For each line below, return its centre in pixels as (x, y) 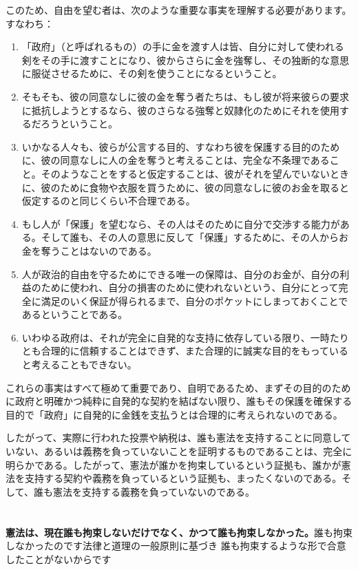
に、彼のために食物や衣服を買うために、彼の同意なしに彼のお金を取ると (185, 187)
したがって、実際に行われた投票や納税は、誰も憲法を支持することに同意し (173, 437)
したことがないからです (59, 559)
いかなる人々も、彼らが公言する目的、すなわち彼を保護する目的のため (181, 146)
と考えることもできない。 (79, 365)
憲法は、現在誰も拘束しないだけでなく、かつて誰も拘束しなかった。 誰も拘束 (179, 532)
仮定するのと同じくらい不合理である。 (108, 201)
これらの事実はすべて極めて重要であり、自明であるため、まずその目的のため (178, 387)
